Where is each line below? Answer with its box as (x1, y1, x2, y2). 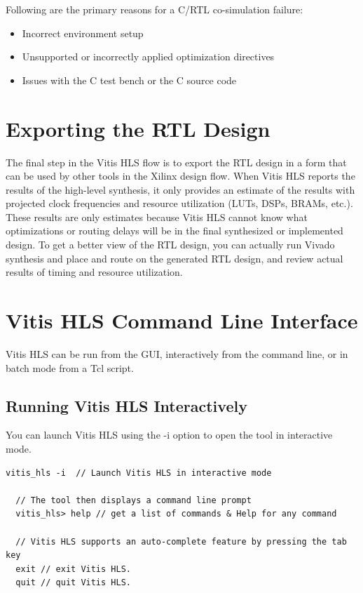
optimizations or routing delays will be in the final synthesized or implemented (6, 223, 343, 238)
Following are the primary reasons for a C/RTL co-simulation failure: (6, 2, 303, 16)
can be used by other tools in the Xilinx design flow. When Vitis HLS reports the (6, 168, 355, 183)
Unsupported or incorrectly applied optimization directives (22, 49, 275, 64)
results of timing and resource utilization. (6, 265, 183, 279)
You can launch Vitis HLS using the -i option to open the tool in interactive (6, 427, 333, 442)
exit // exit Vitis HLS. (15, 564, 131, 574)
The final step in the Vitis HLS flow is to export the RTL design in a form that (6, 154, 347, 169)
